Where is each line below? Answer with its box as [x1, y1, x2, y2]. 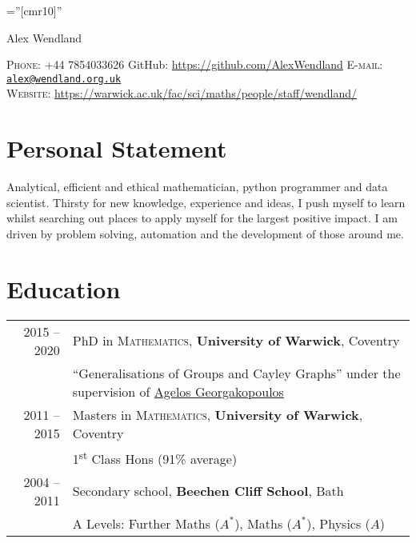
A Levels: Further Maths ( [72, 513, 220, 533]
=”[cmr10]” [6, 2, 62, 18]
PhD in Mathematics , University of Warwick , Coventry [72, 331, 400, 350]
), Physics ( [306, 513, 370, 533]
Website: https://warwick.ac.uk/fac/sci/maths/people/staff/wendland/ [6, 85, 358, 102]
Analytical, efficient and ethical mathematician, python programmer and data [6, 178, 388, 195]
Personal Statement [6, 132, 227, 165]
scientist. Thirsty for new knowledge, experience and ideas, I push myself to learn [6, 194, 406, 210]
